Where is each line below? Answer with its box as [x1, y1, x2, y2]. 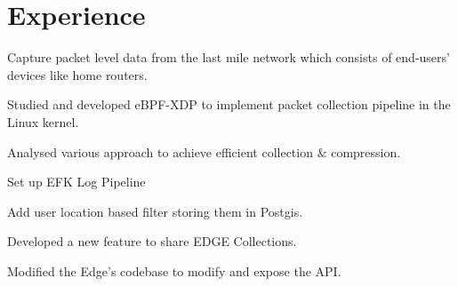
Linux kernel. [7, 112, 79, 131]
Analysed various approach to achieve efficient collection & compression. [7, 142, 401, 161]
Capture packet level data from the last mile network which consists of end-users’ [7, 48, 450, 67]
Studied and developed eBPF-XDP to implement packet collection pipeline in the [7, 95, 451, 114]
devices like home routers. [7, 65, 148, 83]
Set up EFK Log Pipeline [7, 172, 146, 191]
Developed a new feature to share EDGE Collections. [7, 232, 297, 250]
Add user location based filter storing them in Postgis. [7, 202, 303, 220]
